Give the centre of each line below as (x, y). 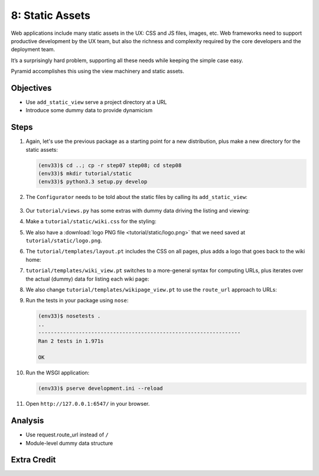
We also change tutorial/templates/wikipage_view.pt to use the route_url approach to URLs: (151, 289)
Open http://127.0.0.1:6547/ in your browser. (88, 404)
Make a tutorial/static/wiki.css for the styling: (91, 221)
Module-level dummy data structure (69, 443)
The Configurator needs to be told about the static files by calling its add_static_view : (136, 197)
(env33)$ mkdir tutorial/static (85, 174)
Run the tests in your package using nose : (77, 301)
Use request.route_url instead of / (67, 435)
